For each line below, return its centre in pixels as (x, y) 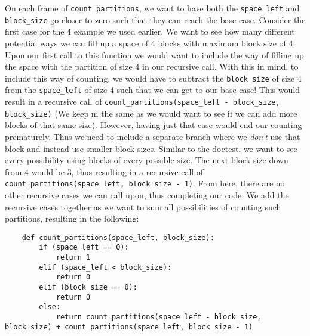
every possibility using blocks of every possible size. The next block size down (147, 160)
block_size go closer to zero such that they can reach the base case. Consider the (155, 19)
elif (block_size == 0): (88, 287)
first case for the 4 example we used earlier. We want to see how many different (150, 31)
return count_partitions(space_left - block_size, (159, 317)
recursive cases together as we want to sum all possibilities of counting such (143, 206)
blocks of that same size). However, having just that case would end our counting (154, 125)
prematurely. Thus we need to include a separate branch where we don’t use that (153, 136)
